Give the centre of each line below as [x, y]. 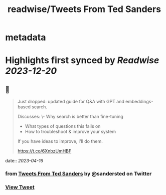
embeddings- [139, 102]
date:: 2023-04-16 [24, 161]
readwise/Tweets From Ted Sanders [84, 9]
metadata [26, 37]
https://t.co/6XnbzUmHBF [44, 151]
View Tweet [20, 187]
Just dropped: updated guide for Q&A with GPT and [71, 102]
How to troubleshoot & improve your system [70, 132]
